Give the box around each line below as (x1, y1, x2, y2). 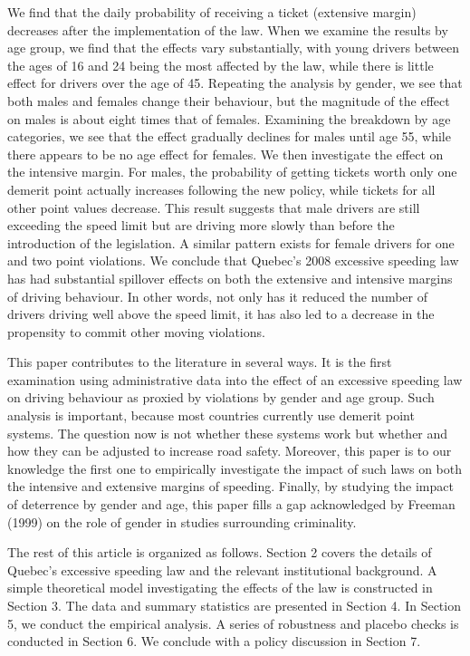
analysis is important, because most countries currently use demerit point (7, 406, 415, 425)
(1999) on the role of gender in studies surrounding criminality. (7, 512, 357, 531)
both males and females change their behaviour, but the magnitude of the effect (7, 91, 450, 110)
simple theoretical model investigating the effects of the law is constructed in (7, 578, 433, 597)
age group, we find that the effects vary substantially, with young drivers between (7, 38, 460, 57)
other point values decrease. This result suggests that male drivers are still (7, 198, 420, 217)
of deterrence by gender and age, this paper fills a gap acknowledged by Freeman (7, 495, 456, 514)
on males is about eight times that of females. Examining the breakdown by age (7, 109, 451, 128)
